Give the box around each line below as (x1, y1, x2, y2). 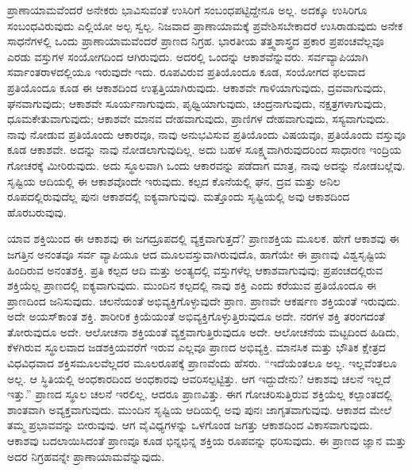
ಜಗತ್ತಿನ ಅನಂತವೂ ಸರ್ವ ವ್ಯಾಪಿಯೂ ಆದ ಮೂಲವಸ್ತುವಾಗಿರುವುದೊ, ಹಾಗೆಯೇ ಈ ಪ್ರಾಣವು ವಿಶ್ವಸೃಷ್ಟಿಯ (7, 245, 387, 262)
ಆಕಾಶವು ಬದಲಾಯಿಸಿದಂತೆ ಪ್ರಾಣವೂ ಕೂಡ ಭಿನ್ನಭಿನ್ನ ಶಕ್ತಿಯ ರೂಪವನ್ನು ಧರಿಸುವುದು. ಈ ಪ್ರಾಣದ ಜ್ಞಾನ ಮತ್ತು (7, 432, 407, 449)
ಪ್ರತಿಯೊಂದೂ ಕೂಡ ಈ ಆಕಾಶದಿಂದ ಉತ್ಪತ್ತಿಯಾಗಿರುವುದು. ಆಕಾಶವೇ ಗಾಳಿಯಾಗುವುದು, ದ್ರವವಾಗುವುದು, (7, 79, 387, 95)
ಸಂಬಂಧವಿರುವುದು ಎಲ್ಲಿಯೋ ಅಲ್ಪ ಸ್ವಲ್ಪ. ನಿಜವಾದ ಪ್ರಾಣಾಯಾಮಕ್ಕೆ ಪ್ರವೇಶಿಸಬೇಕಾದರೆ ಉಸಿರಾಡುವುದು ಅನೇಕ (7, 17, 403, 33)
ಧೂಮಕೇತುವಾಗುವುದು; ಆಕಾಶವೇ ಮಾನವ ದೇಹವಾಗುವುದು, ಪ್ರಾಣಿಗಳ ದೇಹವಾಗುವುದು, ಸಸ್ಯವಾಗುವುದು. (7, 110, 389, 127)
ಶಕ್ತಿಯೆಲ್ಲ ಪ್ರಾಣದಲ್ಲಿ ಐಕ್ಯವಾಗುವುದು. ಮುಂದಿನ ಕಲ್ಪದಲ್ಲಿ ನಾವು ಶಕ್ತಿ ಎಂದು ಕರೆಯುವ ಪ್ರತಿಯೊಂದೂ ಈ (7, 277, 376, 294)
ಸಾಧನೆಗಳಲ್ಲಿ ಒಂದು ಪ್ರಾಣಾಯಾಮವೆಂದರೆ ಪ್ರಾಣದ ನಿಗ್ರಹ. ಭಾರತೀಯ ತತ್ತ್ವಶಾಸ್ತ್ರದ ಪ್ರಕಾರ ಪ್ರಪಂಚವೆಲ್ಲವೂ (7, 33, 384, 49)
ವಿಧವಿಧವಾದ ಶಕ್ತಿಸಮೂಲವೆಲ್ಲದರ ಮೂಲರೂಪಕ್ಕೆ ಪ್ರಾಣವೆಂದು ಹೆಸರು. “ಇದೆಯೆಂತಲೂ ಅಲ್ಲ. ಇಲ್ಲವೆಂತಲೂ (7, 355, 397, 371)
